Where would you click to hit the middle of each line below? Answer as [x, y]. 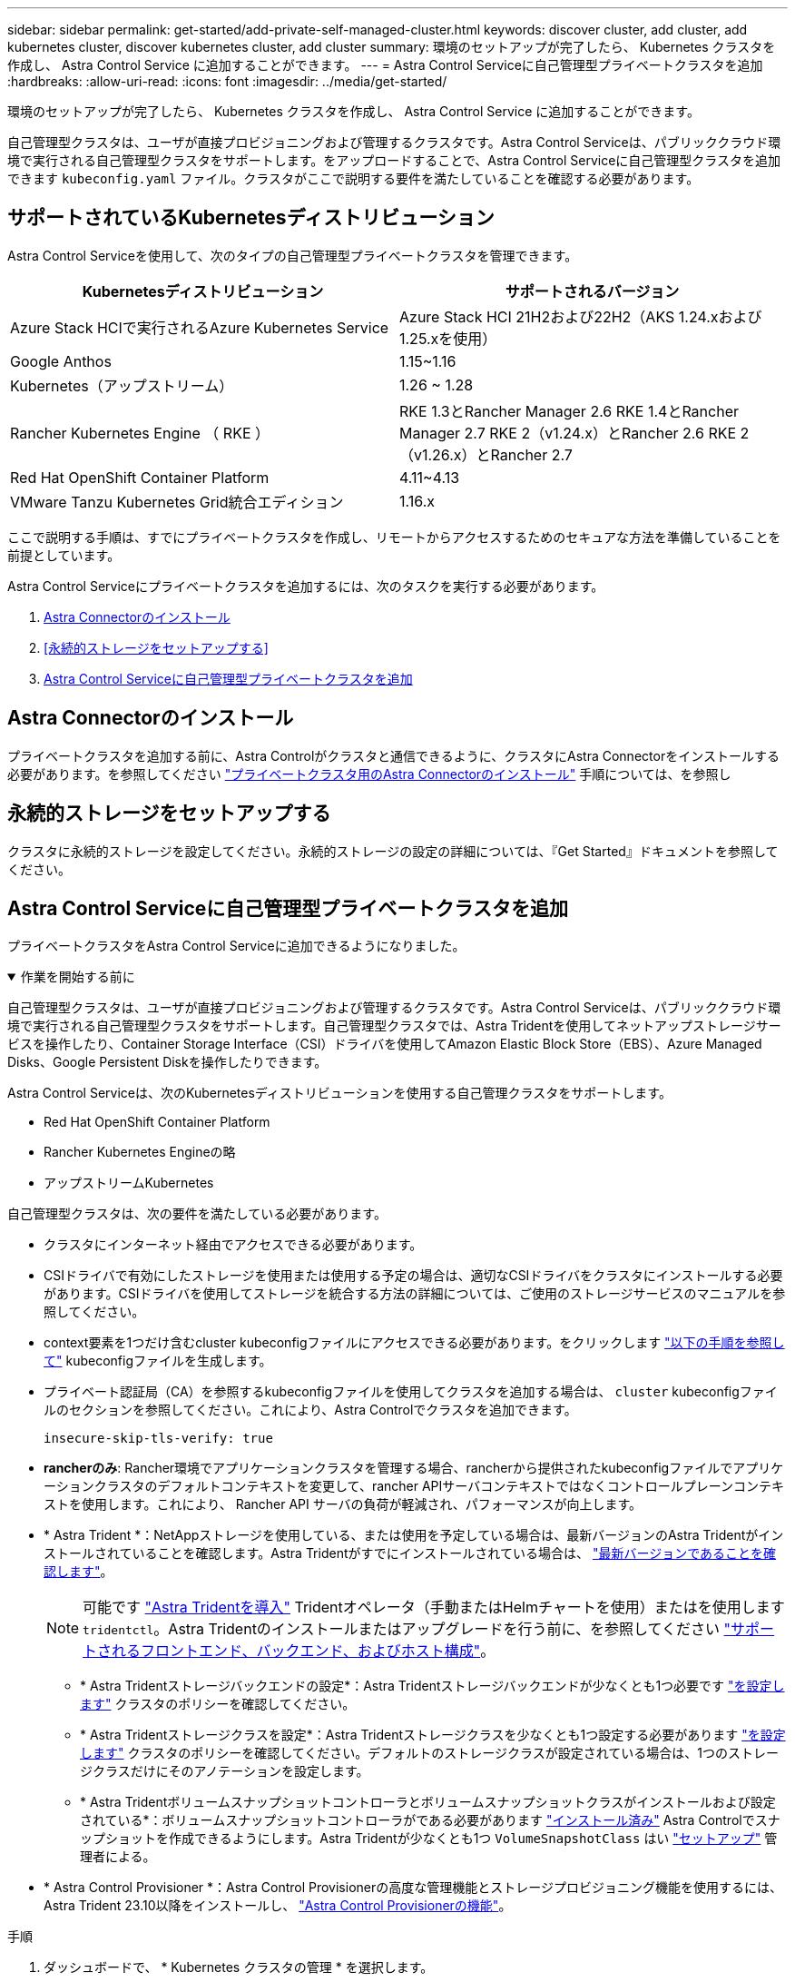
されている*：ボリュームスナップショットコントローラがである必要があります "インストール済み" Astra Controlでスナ [430, 1820]
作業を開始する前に [78, 977]
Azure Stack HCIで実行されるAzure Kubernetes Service [200, 327]
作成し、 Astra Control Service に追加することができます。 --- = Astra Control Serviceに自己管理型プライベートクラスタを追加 [385, 65]
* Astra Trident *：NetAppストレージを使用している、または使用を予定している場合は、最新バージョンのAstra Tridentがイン [414, 1535]
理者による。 [118, 1857]
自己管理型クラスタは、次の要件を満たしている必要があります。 [197, 1214]
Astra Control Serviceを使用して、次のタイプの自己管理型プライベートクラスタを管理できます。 [293, 255]
